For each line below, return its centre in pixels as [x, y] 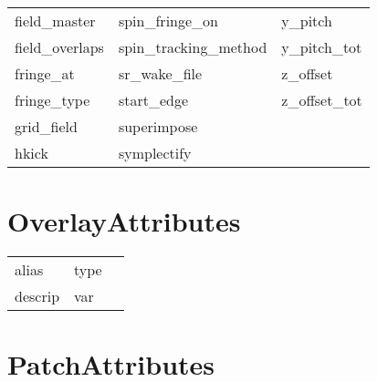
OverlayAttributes [124, 221]
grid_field [46, 126]
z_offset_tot [322, 100]
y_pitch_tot [322, 47]
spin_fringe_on [168, 21]
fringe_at [45, 73]
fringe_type [52, 100]
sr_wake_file [160, 73]
